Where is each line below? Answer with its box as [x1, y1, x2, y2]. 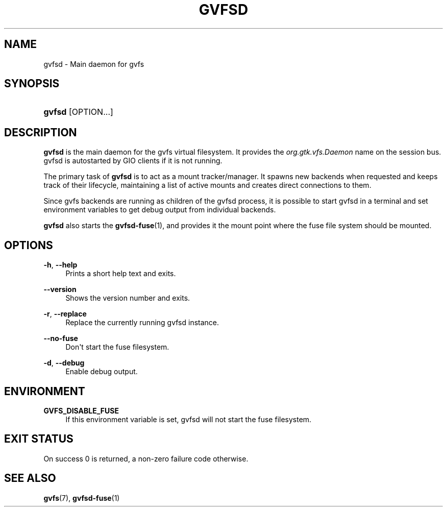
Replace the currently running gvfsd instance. [65, 318, 219, 327]
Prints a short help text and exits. [65, 269, 176, 278]
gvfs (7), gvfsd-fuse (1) [43, 493, 120, 502]
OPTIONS [4, 238, 53, 252]
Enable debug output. [65, 367, 138, 376]
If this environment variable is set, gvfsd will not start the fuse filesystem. [65, 415, 312, 424]
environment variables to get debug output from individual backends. [43, 205, 276, 214]
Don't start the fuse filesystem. [65, 343, 169, 352]
